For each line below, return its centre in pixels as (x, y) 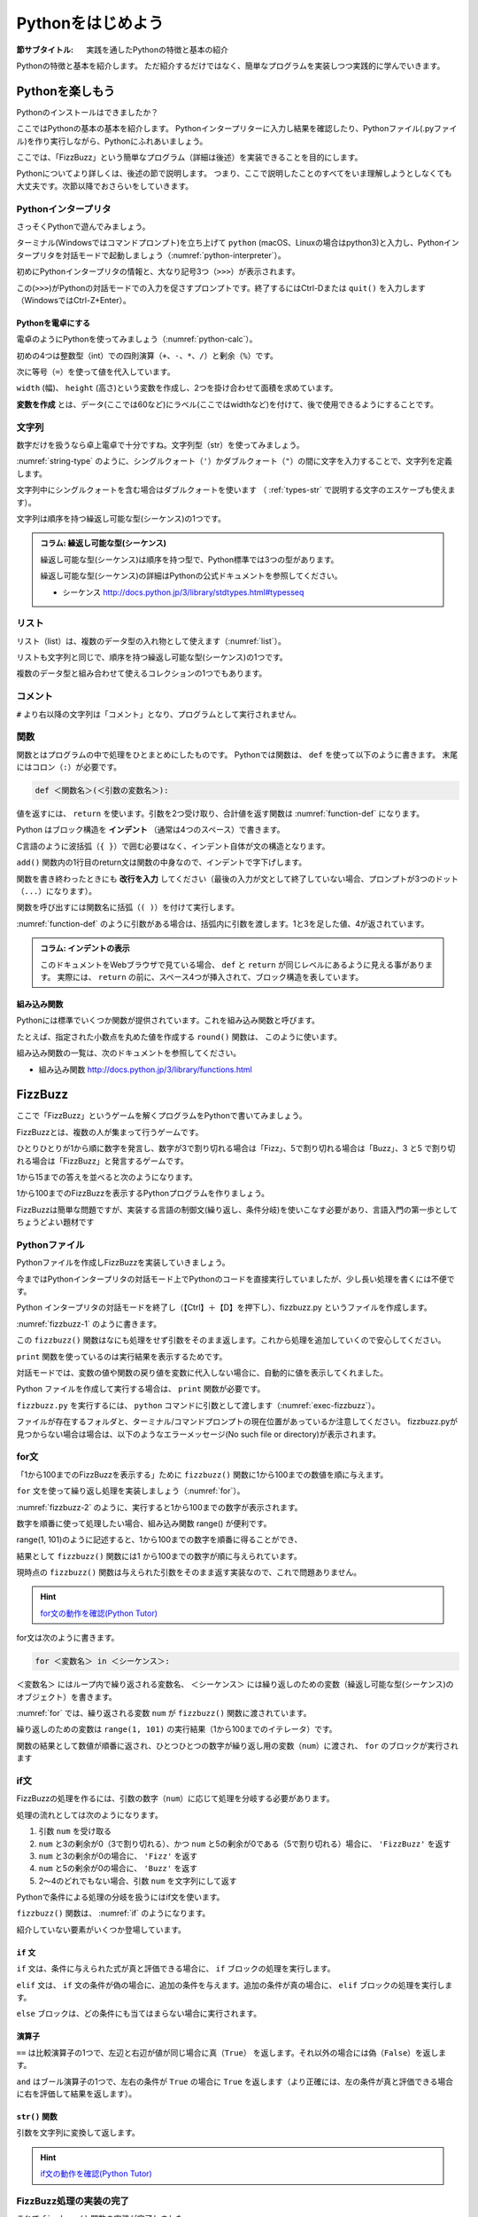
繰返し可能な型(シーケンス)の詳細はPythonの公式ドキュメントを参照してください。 (191, 576)
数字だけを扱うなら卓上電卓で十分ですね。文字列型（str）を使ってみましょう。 (160, 444)
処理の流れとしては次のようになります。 (89, 1814)
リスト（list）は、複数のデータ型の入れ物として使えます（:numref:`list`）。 (151, 641)
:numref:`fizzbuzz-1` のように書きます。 (89, 1324)
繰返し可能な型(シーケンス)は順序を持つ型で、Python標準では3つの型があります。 (189, 560)
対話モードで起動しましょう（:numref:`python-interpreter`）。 (174, 255)
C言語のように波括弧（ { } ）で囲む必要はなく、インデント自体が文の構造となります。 (173, 846)
